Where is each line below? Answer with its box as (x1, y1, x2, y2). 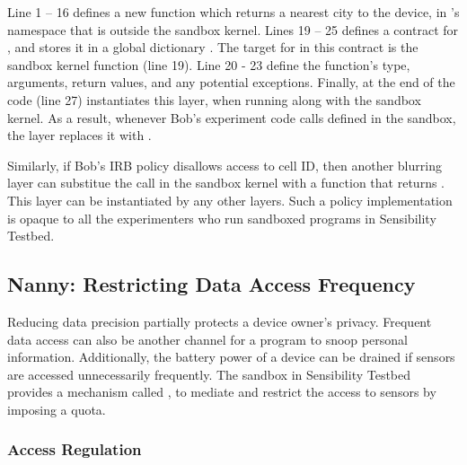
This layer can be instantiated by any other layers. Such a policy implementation (7, 190, 453, 209)
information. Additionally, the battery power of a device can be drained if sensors (7, 347, 455, 366)
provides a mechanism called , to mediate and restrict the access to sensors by (7, 382, 436, 401)
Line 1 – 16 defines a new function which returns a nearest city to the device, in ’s (7, 3, 460, 21)
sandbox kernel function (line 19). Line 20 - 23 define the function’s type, (7, 55, 410, 74)
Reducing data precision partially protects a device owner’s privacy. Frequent (7, 311, 432, 330)
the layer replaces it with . (7, 126, 152, 145)
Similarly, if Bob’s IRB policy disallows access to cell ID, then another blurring (7, 155, 442, 174)
